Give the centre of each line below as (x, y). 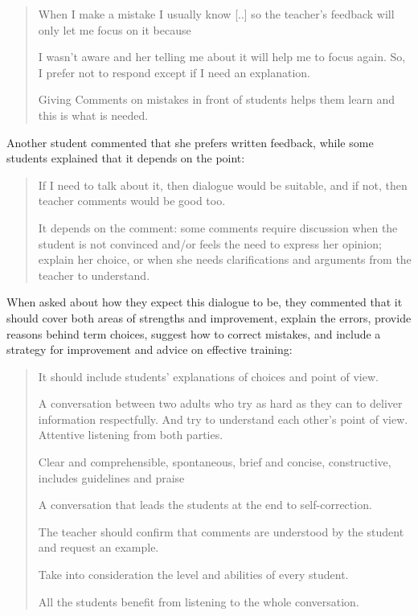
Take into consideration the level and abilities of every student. (193, 575)
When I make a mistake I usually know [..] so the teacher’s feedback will (216, 14)
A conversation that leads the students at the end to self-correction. (205, 505)
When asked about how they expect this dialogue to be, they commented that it (205, 302)
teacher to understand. (94, 275)
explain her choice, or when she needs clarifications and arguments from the (225, 259)
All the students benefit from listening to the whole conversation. (199, 601)
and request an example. (98, 547)
